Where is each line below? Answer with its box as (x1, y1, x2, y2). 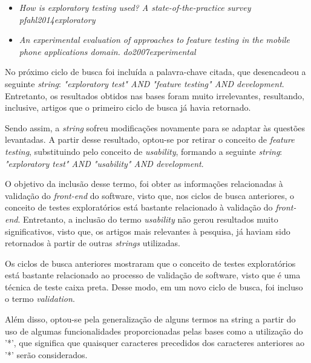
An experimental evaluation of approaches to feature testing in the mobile (19, 33, 290, 46)
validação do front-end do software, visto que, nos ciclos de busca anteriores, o (5, 189, 295, 201)
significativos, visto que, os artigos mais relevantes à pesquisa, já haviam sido (5, 224, 290, 237)
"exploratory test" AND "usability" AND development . (5, 157, 204, 169)
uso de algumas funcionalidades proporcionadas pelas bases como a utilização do (5, 324, 303, 337)
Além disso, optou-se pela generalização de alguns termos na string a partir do (5, 313, 296, 325)
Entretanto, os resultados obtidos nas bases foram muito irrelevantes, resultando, (5, 89, 305, 102)
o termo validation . (5, 292, 75, 305)
